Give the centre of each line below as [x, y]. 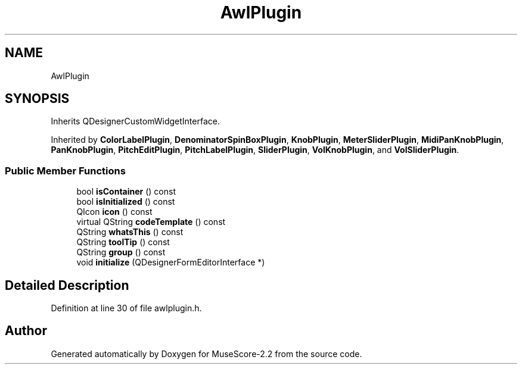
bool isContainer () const [126, 192]
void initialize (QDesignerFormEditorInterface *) [171, 262]
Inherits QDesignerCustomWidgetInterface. [135, 121]
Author [26, 331]
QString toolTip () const [123, 242]
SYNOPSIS [37, 99]
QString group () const [121, 252]
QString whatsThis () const [130, 232]
